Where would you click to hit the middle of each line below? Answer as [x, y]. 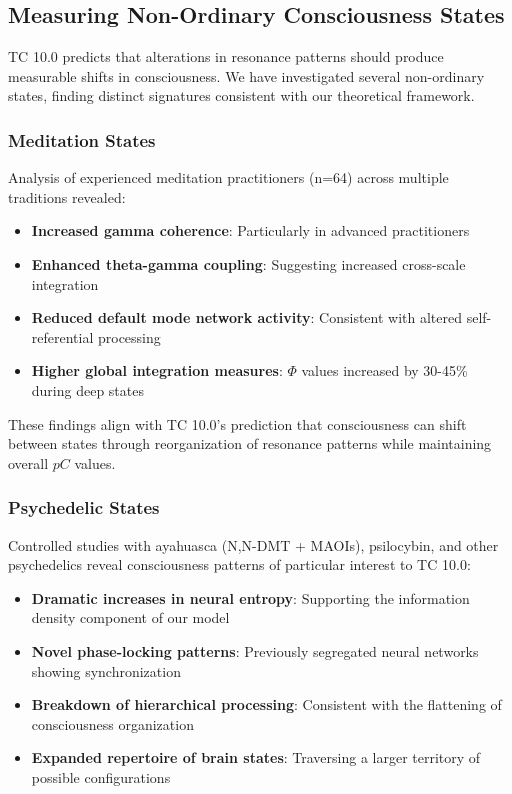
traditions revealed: [67, 196]
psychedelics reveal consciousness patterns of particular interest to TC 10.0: [239, 564]
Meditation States [82, 139]
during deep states [87, 389]
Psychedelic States [84, 507]
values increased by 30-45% [384, 370]
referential [62, 336]
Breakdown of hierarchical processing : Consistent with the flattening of [266, 704]
